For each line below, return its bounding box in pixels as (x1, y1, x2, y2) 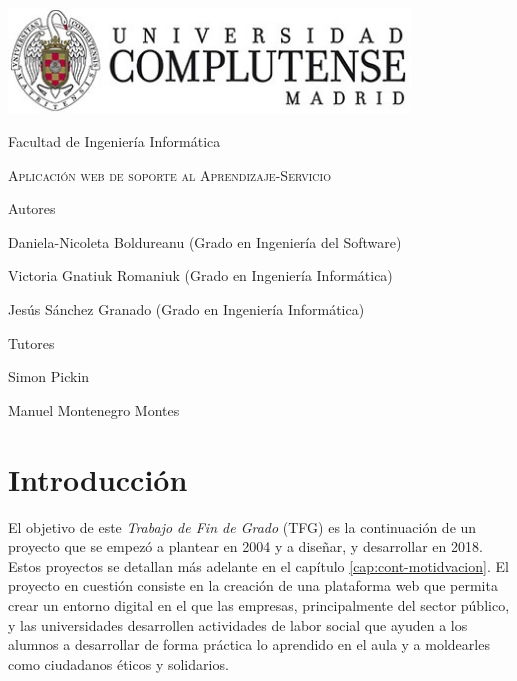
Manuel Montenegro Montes (8, 399, 180, 420)
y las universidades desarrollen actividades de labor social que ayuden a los (8, 614, 468, 635)
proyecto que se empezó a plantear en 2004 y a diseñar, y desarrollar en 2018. (8, 536, 483, 557)
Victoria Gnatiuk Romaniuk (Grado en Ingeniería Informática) (8, 265, 393, 286)
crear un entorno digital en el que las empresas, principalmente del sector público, (8, 594, 510, 615)
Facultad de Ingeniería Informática (8, 131, 221, 152)
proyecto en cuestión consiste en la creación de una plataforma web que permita (8, 575, 498, 596)
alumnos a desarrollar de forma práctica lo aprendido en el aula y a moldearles (8, 634, 490, 655)
